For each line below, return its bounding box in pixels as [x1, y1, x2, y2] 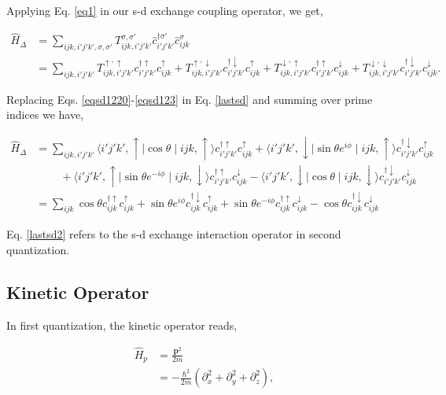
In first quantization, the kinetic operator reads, [6, 316, 238, 333]
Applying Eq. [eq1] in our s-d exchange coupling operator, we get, [6, 2, 323, 18]
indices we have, [6, 106, 84, 123]
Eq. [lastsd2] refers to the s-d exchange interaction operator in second [6, 226, 341, 242]
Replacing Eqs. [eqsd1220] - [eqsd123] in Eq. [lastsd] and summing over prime [6, 90, 373, 107]
